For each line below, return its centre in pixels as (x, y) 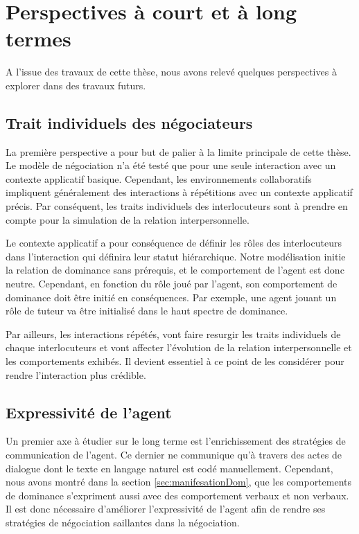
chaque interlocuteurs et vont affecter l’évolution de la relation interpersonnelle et (179, 347)
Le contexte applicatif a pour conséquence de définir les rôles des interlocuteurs (174, 243)
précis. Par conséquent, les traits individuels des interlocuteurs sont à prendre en (177, 206)
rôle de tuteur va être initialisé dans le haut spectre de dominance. (147, 311)
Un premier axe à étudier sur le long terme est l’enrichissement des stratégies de (176, 441)
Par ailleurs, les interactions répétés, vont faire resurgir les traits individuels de (173, 333)
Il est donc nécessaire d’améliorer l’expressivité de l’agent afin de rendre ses (166, 509)
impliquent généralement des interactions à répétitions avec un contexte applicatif (179, 192)
